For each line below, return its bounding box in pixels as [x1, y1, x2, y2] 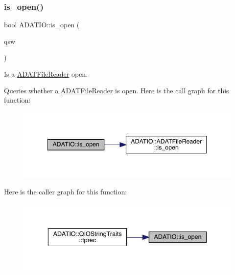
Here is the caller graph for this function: [4, 186, 127, 196]
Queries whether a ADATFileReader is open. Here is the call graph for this [4, 85, 229, 95]
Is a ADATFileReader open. [4, 69, 88, 79]
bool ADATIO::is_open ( [4, 20, 80, 30]
